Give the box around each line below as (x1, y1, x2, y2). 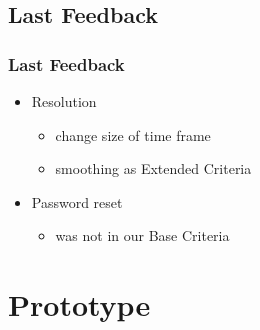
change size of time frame (55, 124, 211, 145)
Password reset (31, 191, 123, 212)
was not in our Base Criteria (55, 225, 230, 246)
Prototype (8, 284, 151, 325)
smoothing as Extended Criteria (55, 158, 252, 179)
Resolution (31, 91, 97, 111)
